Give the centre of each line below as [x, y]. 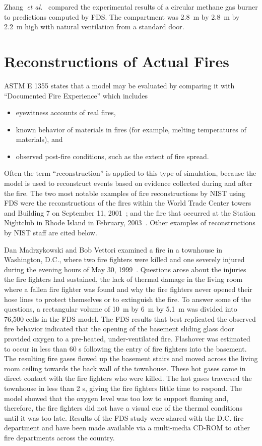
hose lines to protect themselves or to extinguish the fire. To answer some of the [127, 299]
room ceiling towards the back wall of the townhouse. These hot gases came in [125, 368]
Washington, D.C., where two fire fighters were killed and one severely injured [124, 259]
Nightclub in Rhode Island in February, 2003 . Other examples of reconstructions [130, 222]
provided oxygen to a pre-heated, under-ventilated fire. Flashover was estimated [127, 338]
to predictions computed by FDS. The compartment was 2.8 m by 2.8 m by [122, 16]
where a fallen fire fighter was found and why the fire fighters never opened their [128, 289]
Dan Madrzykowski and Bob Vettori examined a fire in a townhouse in [113, 249]
